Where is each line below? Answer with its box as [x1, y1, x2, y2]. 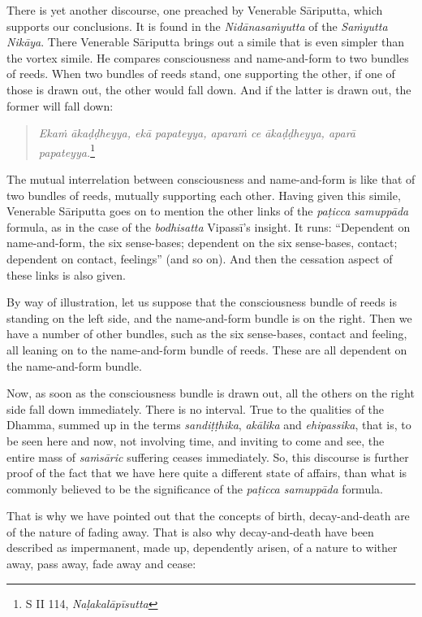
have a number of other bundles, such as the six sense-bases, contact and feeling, [6, 325, 407, 342]
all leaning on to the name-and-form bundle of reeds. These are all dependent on [6, 341, 407, 358]
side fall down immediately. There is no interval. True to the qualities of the [6, 400, 385, 417]
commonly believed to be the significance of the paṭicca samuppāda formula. [6, 480, 383, 497]
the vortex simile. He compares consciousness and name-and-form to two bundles [6, 49, 409, 66]
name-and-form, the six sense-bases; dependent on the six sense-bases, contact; [6, 234, 398, 251]
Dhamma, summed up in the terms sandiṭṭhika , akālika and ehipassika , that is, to [6, 416, 411, 433]
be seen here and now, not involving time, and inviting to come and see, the [6, 432, 385, 449]
